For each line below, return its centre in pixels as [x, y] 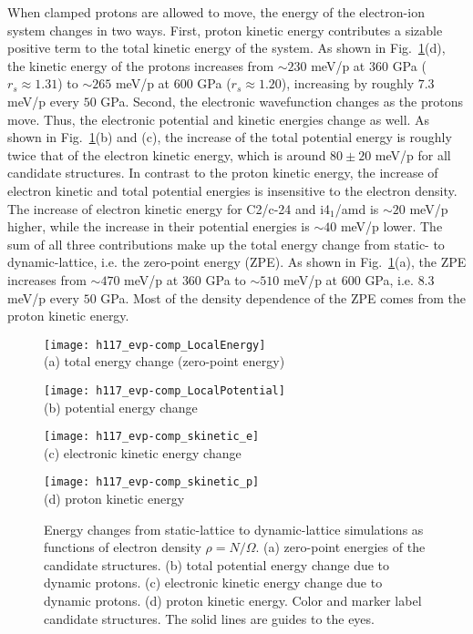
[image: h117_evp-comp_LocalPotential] [165, 390]
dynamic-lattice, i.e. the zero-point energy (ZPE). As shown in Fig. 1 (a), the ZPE [237, 262]
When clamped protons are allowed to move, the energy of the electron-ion [216, 12]
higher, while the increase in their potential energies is [159, 226]
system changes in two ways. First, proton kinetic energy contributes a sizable [225, 30]
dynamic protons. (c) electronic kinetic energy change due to [213, 583]
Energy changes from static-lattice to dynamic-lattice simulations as [234, 529]
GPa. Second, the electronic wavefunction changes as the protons [282, 101]
